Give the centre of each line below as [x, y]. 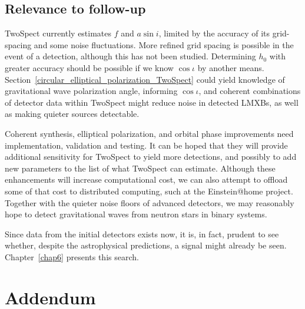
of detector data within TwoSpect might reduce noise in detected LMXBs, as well [152, 102]
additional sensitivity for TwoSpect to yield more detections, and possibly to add [151, 157]
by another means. [231, 67]
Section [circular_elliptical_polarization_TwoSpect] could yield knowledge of [145, 79]
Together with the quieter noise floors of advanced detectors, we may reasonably [150, 202]
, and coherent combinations [250, 91]
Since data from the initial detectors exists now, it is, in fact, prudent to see [142, 234]
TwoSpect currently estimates [58, 33]
